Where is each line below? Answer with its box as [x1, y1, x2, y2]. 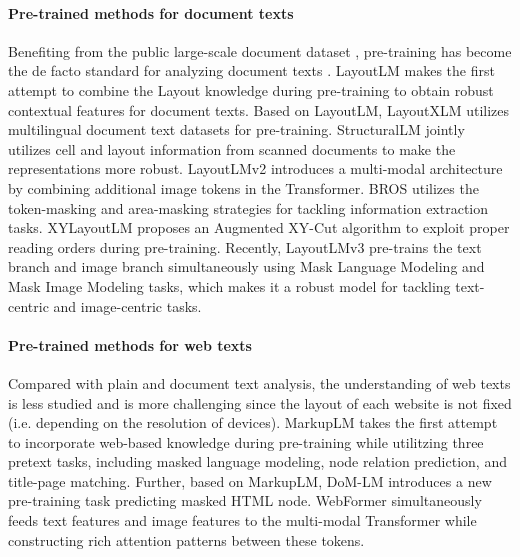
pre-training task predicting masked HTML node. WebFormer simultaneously [8, 490, 482, 511]
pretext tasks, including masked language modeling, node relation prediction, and [8, 451, 507, 472]
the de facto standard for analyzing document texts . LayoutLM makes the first [8, 60, 495, 81]
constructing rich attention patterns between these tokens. [8, 529, 365, 550]
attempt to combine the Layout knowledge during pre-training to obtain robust [8, 79, 494, 100]
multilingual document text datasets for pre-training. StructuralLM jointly [8, 119, 465, 140]
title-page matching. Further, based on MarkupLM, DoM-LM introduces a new [8, 470, 492, 491]
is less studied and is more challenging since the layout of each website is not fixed [8, 392, 512, 413]
